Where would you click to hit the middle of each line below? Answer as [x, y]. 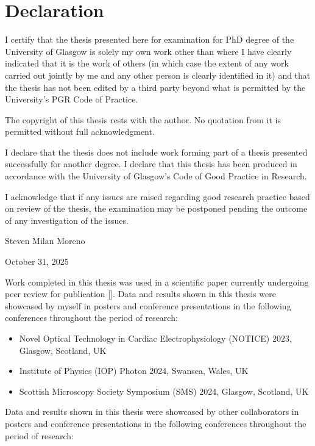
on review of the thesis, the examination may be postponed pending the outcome [156, 208]
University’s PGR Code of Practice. [72, 99]
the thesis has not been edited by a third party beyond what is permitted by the [155, 87]
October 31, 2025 [37, 261]
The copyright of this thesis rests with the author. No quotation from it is [143, 119]
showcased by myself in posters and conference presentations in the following [148, 305]
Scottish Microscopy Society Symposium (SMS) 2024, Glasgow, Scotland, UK [164, 391]
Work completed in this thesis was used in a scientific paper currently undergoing [157, 282]
